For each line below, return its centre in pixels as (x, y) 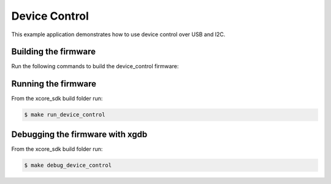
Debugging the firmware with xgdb (79, 134)
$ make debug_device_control (68, 165)
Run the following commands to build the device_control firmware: (95, 66)
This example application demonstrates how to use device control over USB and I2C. (118, 34)
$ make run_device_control (65, 115)
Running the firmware (54, 84)
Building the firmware (54, 52)
